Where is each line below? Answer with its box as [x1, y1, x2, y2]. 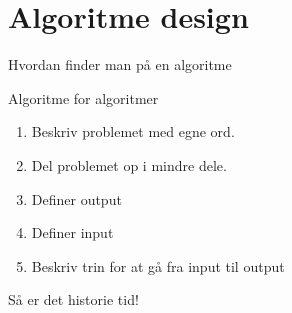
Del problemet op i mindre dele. [31, 154, 227, 175]
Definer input [31, 222, 114, 243]
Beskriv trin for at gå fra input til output [31, 255, 285, 276]
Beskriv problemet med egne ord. [31, 121, 235, 142]
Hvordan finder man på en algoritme [8, 54, 232, 75]
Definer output [31, 188, 122, 209]
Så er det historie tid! [8, 289, 139, 310]
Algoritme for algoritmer [8, 87, 159, 108]
